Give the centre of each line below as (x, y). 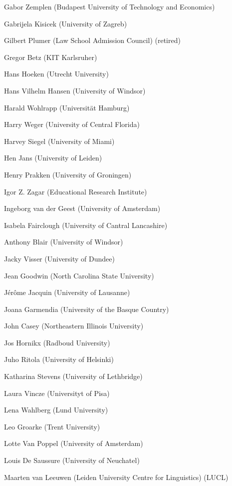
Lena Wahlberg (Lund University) (56, 410)
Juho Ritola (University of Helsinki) (59, 359)
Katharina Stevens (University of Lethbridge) (73, 376)
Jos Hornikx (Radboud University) (57, 342)
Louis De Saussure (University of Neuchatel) (72, 460)
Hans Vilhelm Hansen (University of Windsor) (75, 90)
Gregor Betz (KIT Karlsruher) (51, 57)
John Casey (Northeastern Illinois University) (74, 326)
